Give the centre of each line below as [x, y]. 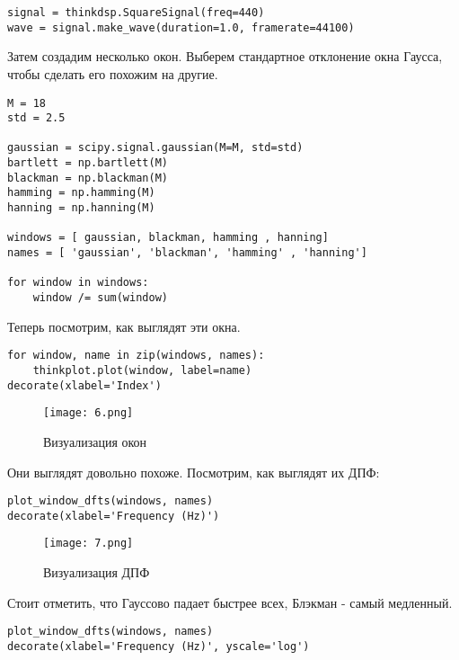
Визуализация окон [95, 441]
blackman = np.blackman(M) [88, 178]
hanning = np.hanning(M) [81, 208]
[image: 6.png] [88, 413]
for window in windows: [78, 283]
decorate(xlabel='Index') [84, 385]
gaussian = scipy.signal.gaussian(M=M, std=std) [155, 148]
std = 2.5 [36, 118]
